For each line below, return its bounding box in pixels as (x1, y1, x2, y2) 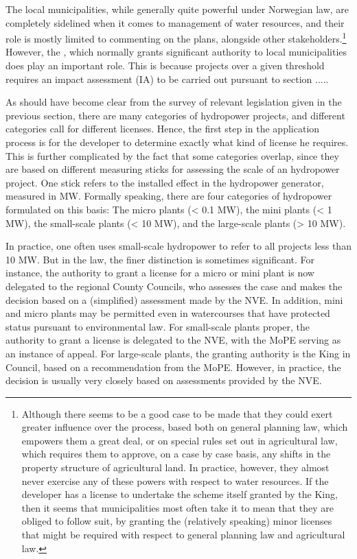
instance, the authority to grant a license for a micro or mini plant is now (5, 265, 314, 280)
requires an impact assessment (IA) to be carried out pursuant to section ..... (5, 71, 329, 86)
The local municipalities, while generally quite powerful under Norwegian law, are (5, 2, 349, 16)
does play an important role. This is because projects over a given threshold (5, 58, 325, 73)
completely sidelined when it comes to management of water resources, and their (5, 15, 345, 29)
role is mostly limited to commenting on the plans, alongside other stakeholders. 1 (5, 29, 347, 45)
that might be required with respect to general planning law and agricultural (21, 527, 345, 542)
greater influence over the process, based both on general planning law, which (21, 420, 348, 434)
